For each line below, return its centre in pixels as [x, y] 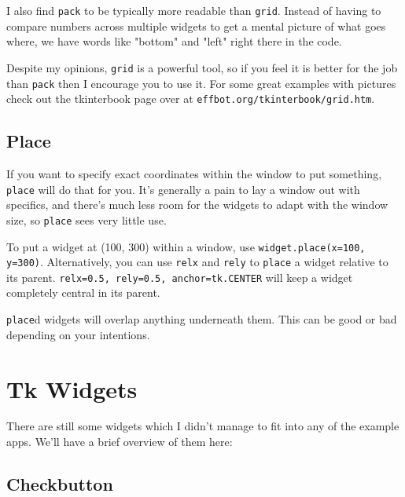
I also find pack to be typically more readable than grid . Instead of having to [194, 10]
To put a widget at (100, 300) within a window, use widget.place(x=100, [186, 246]
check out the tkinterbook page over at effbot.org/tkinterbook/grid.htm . [191, 99]
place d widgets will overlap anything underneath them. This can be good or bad [202, 319]
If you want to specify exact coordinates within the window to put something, [194, 174]
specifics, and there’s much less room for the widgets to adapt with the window [197, 205]
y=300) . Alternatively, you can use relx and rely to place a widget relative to [197, 262]
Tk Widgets [72, 388]
